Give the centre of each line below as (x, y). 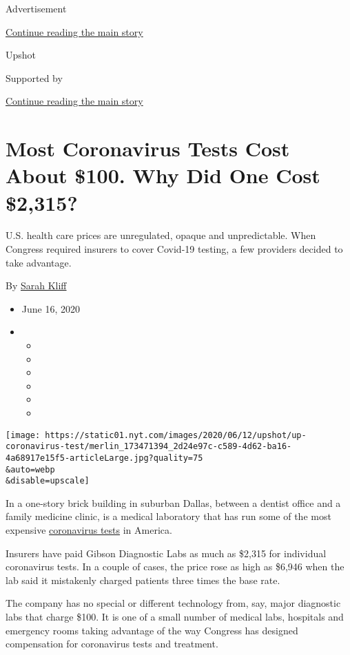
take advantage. (39, 262)
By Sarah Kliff (36, 285)
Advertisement (36, 8)
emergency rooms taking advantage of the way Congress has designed (152, 630)
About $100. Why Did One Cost (163, 175)
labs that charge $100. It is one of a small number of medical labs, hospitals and (175, 617)
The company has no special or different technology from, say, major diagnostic (173, 603)
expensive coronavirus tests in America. (89, 530)
